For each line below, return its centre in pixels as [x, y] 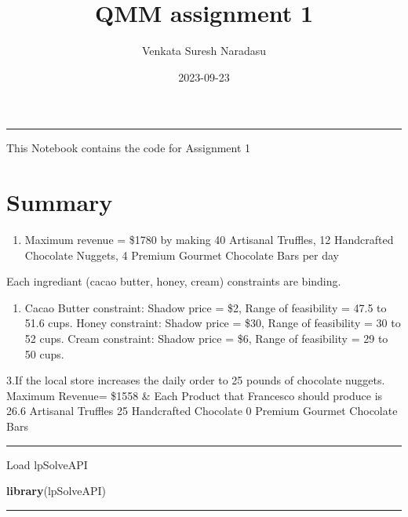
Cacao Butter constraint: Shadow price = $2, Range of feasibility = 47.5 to [206, 307]
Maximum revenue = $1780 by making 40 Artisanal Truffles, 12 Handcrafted [209, 240]
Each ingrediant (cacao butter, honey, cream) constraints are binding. [174, 281]
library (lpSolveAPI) [56, 491]
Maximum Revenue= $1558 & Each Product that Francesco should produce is [195, 395]
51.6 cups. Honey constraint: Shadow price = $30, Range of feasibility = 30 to [213, 323]
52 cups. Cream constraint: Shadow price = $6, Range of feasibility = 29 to [206, 338]
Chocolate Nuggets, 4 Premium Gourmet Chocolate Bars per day [182, 255]
